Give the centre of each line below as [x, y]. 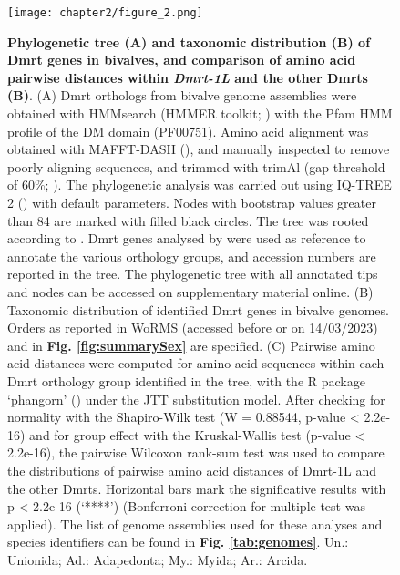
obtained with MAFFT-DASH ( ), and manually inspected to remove [199, 149]
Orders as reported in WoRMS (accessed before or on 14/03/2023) [193, 328]
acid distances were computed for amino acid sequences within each [196, 363]
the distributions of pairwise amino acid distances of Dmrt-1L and [192, 470]
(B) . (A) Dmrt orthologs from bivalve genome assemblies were [182, 95]
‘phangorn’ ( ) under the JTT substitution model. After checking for [196, 399]
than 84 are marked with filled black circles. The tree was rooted [188, 220]
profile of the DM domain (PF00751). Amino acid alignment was [188, 131]
